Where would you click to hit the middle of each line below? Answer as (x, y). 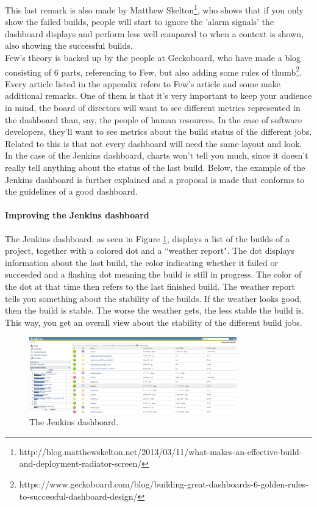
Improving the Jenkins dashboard (77, 215)
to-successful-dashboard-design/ (78, 496)
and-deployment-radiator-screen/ (80, 463)
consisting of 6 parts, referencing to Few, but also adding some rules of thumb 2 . (153, 71)
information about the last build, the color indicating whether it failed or (141, 262)
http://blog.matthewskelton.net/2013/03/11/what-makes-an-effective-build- (161, 451)
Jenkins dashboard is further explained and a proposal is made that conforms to (155, 179)
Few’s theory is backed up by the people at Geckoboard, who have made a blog (153, 58)
